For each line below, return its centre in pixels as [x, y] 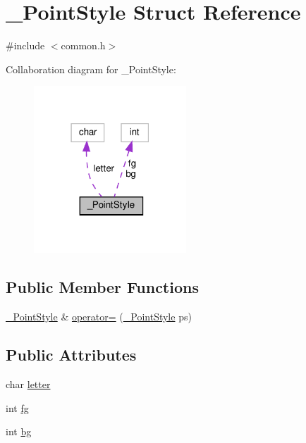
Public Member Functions [102, 287]
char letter [28, 383]
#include [25, 45]
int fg [17, 407]
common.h [83, 45]
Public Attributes [71, 355]
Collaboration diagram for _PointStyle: [91, 69]
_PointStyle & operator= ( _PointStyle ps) [99, 317]
